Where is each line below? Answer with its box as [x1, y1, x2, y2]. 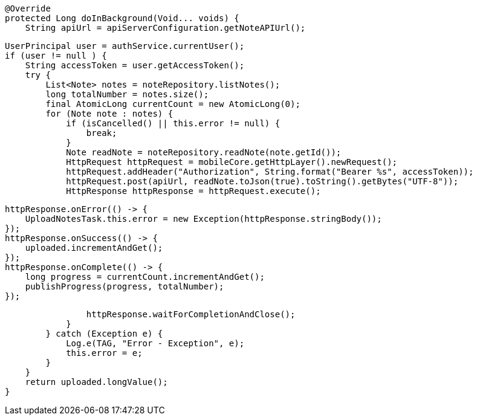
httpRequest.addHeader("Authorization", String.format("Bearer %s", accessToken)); [66, 167, 474, 176]
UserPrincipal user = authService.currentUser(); [5, 41, 245, 51]
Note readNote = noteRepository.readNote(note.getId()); [66, 147, 342, 157]
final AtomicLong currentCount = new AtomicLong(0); [45, 99, 300, 109]
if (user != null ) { [5, 51, 107, 60]
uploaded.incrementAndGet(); [25, 243, 163, 253]
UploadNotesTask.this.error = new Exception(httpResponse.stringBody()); [25, 214, 382, 224]
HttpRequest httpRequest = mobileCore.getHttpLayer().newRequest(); [66, 157, 398, 167]
